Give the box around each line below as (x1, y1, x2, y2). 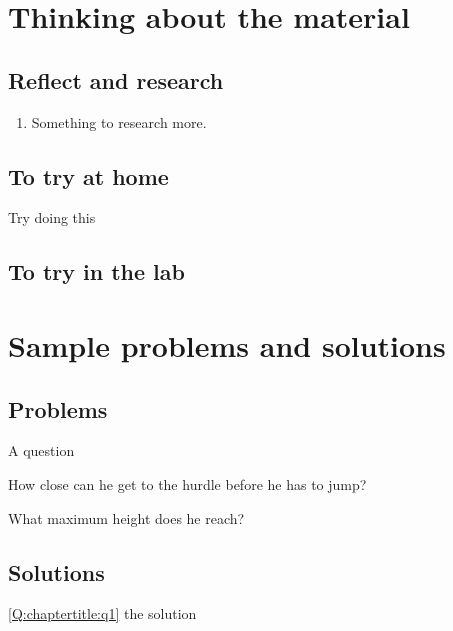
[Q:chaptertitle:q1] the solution (8, 603, 197, 624)
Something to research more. (31, 111, 207, 132)
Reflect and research (8, 64, 224, 95)
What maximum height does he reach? (8, 507, 245, 528)
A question (8, 440, 75, 461)
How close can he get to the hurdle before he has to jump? (8, 473, 367, 494)
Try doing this (8, 207, 96, 228)
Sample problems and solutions (8, 324, 446, 365)
